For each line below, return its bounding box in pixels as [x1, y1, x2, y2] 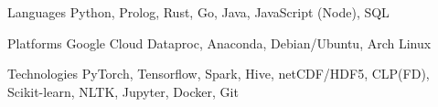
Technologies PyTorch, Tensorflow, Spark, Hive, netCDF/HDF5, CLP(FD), [7, 64, 430, 83]
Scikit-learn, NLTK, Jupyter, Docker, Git [7, 81, 239, 101]
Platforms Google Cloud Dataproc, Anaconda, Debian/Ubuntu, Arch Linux [7, 33, 432, 52]
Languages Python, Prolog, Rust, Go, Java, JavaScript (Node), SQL [7, 3, 390, 21]
